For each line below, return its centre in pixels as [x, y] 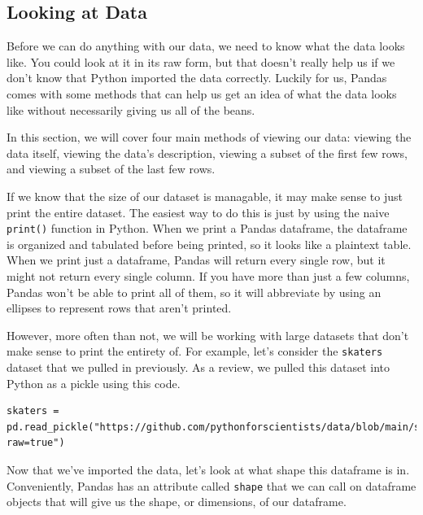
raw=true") [36, 443]
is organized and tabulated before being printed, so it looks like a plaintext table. [209, 244]
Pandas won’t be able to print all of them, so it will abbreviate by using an [194, 292]
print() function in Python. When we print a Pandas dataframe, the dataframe [207, 228]
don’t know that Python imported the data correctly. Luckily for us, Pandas [197, 78]
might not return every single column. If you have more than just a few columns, [208, 275]
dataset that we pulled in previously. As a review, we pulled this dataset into [198, 367]
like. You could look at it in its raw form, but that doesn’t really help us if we [201, 61]
